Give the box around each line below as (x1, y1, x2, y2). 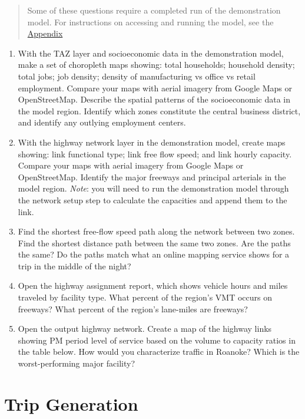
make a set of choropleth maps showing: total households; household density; (18, 58, 295, 71)
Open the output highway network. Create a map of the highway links (18, 322, 272, 335)
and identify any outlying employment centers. (18, 116, 186, 128)
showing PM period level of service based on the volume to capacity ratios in (18, 334, 296, 346)
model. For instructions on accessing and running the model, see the (27, 15, 274, 28)
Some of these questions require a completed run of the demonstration (27, 4, 281, 16)
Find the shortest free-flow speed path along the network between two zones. (18, 225, 295, 237)
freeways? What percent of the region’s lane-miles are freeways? (18, 302, 248, 315)
